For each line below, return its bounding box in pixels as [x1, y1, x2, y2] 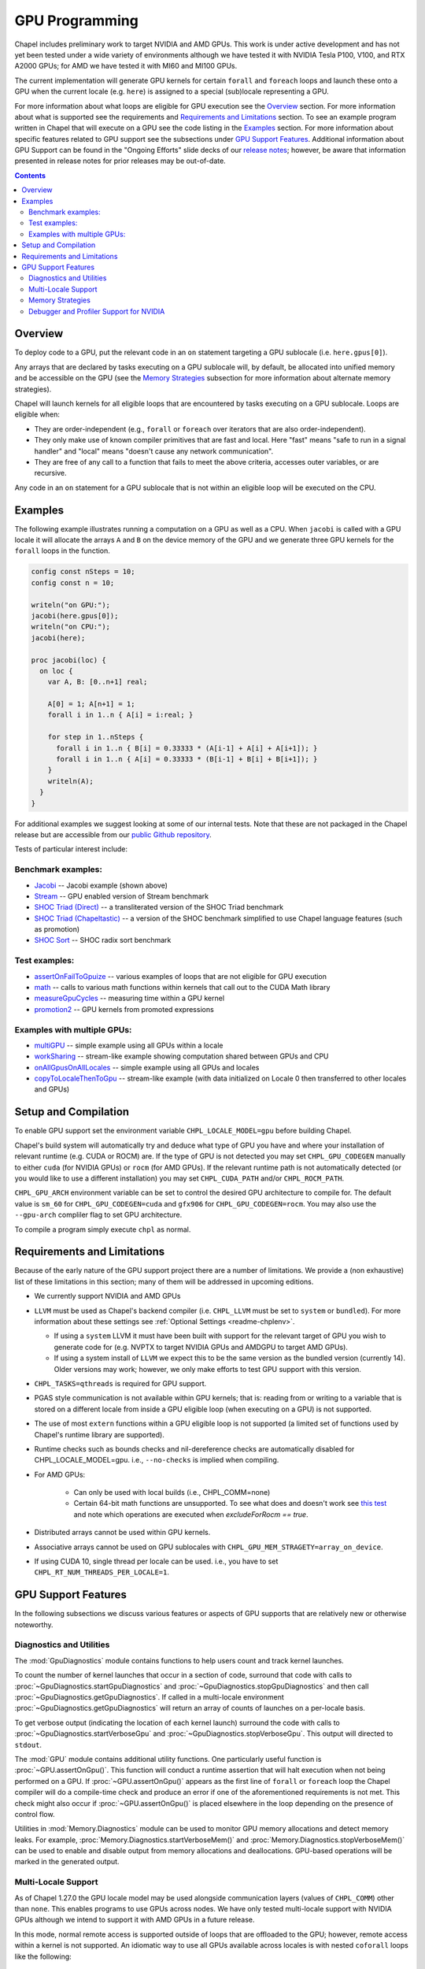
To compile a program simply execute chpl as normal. [14, 1225, 191, 1234]
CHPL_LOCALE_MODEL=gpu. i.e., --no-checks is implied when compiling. [34, 1455, 279, 1465]
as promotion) [34, 925, 80, 934]
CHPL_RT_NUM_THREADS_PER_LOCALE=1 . [34, 1567, 169, 1577]
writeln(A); [47, 777, 94, 785]
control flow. [14, 1809, 55, 1819]
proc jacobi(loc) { [31, 655, 106, 665]
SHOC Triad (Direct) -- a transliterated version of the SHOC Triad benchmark [34, 903, 283, 912]
